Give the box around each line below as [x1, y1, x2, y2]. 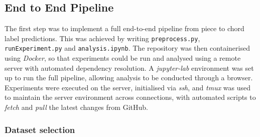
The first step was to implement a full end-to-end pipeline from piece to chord [5, 23, 244, 34]
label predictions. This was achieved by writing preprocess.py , [5, 33, 200, 43]
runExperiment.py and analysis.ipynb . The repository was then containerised [5, 43, 250, 53]
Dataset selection [5, 123, 75, 135]
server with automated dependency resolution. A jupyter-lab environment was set [5, 62, 254, 73]
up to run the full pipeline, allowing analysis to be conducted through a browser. [5, 72, 253, 83]
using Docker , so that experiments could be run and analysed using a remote [5, 53, 241, 63]
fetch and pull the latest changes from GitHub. [5, 102, 148, 112]
